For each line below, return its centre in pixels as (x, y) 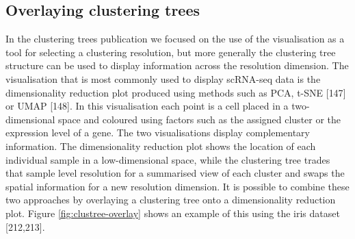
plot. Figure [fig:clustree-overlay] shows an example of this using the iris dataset (173, 213)
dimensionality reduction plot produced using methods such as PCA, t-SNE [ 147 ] (176, 92)
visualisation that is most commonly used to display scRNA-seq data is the (163, 78)
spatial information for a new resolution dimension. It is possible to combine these (177, 186)
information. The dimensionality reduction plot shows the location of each (161, 146)
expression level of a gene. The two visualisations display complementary (158, 133)
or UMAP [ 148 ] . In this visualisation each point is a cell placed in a (147, 106)
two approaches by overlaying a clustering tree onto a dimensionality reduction (171, 200)
